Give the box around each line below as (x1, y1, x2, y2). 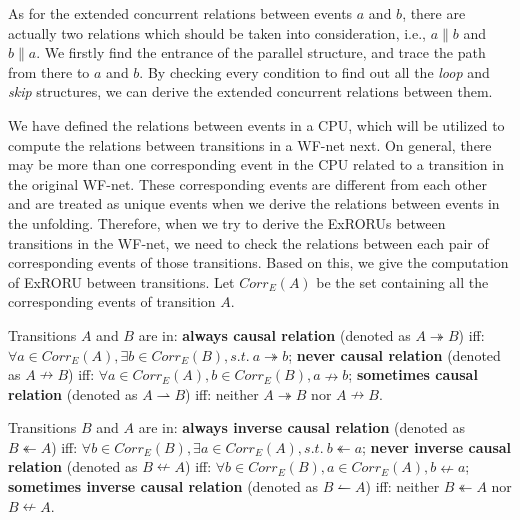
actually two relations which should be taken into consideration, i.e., (8, 22, 426, 43)
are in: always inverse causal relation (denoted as (138, 417, 465, 438)
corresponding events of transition (8, 291, 216, 312)
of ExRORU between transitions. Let (8, 271, 235, 292)
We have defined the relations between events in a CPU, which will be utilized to (8, 114, 505, 135)
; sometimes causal (348, 364, 478, 385)
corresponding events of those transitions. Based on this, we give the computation (8, 252, 509, 273)
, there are (402, 3, 466, 23)
